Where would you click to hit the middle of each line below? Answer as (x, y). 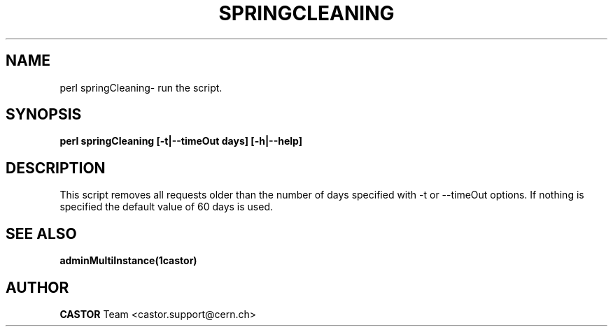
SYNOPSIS (44, 115)
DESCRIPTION (56, 168)
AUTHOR (37, 287)
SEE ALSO (41, 233)
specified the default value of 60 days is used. (167, 207)
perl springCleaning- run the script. (141, 87)
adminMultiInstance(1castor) (128, 261)
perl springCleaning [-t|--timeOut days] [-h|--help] (181, 141)
